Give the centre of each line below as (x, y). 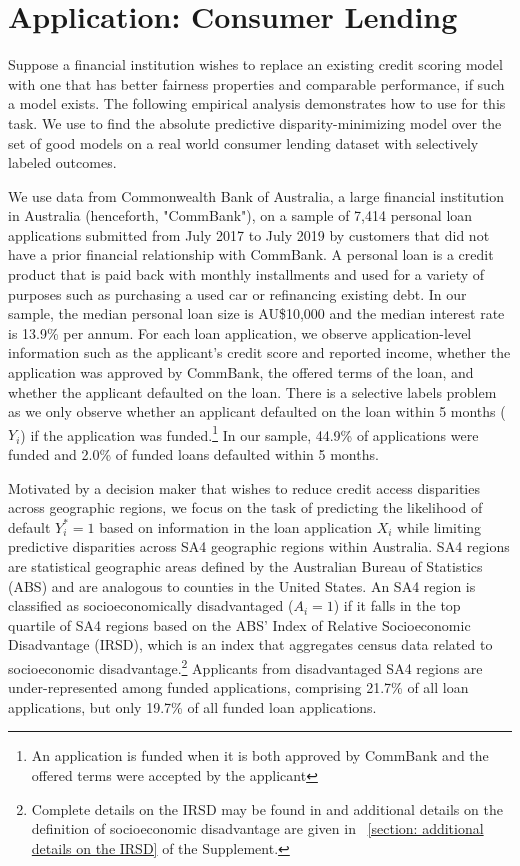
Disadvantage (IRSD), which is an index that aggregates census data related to (250, 644)
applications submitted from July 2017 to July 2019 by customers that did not (249, 234)
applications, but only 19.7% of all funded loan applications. (192, 706)
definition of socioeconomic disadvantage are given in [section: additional (257, 828)
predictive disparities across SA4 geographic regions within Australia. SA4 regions (259, 546)
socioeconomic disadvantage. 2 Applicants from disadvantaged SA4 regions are (245, 666)
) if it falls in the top (397, 605)
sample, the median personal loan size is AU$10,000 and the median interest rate (256, 313)
